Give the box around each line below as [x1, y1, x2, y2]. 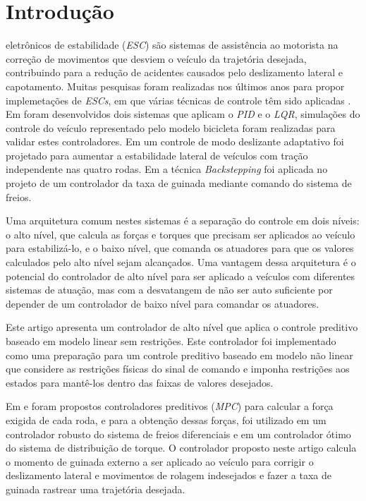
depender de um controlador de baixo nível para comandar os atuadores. [6, 296, 319, 310]
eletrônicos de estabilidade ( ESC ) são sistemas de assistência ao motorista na [6, 37, 338, 52]
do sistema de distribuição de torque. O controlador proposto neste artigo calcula [6, 440, 357, 455]
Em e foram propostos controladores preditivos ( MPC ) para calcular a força [6, 399, 334, 414]
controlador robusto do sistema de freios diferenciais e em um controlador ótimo [6, 426, 351, 441]
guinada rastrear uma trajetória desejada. [6, 481, 185, 496]
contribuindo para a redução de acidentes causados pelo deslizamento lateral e [6, 65, 343, 80]
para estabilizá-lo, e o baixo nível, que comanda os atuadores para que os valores [6, 241, 354, 255]
